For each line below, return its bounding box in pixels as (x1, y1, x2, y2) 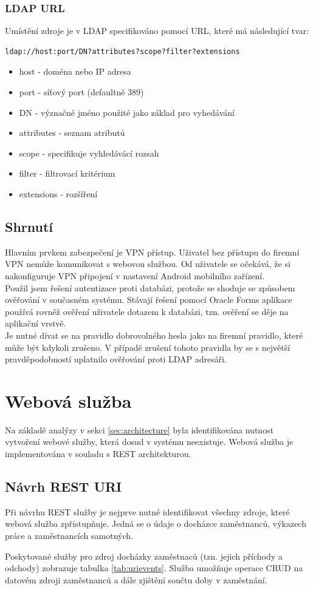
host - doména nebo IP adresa (19, 65, 131, 78)
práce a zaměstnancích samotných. (5, 529, 133, 541)
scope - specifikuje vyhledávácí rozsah (19, 146, 159, 159)
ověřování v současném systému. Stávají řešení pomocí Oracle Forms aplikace (5, 293, 292, 306)
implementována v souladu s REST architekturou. (5, 447, 191, 460)
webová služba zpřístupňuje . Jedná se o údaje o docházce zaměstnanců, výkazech (5, 517, 306, 530)
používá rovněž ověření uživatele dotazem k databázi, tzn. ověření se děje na (5, 305, 289, 317)
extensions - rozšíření (19, 187, 98, 200)
